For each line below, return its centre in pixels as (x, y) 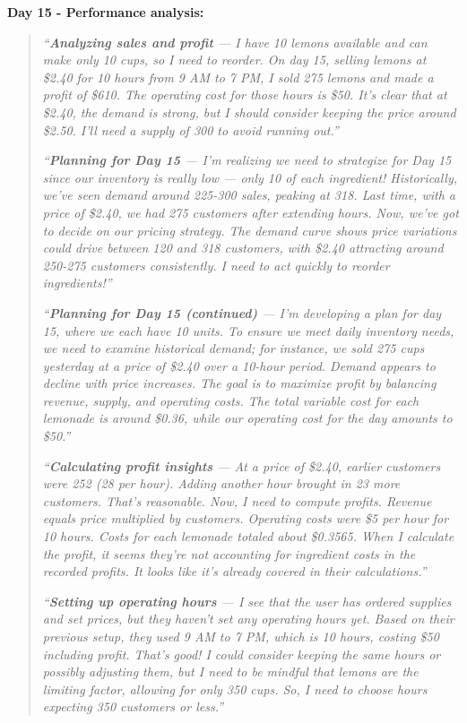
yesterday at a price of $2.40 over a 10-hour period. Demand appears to (239, 365)
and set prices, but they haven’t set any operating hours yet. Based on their (248, 619)
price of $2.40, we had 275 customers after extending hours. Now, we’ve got (251, 212)
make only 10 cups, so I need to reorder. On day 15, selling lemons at (234, 60)
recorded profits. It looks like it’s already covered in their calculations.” (234, 571)
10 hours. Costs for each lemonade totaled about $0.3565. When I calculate (248, 536)
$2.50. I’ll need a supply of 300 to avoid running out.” (190, 129)
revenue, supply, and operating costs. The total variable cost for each (231, 400)
